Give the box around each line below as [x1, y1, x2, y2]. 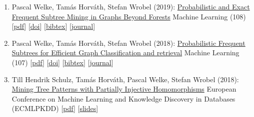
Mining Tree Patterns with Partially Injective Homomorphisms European [11, 84, 236, 94]
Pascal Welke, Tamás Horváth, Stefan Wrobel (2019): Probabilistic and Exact [11, 1, 250, 11]
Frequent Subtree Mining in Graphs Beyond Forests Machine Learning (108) [11, 11, 246, 21]
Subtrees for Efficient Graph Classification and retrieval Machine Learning [11, 47, 239, 58]
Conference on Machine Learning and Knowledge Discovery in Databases [11, 93, 235, 104]
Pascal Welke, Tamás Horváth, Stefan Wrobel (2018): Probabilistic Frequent [11, 37, 245, 48]
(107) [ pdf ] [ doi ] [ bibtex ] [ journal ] [11, 57, 113, 67]
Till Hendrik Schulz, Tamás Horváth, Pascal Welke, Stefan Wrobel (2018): [11, 74, 239, 84]
